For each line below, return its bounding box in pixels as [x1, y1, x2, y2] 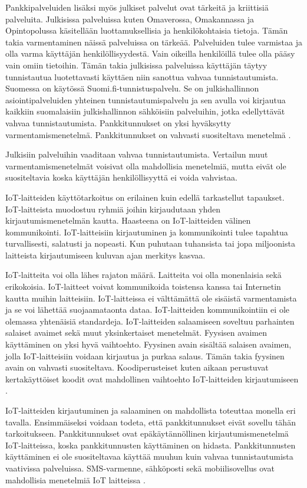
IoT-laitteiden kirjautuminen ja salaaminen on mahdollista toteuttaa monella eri [5, 404, 296, 416]
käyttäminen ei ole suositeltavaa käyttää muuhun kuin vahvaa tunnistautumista [5, 450, 293, 463]
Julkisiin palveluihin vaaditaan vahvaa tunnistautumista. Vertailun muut [5, 148, 268, 161]
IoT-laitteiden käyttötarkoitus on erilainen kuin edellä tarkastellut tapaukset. [5, 191, 285, 203]
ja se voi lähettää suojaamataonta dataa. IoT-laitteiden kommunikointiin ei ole [5, 303, 289, 316]
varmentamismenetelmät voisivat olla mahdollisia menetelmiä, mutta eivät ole [5, 159, 286, 172]
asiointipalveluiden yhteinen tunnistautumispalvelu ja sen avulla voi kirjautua [5, 93, 286, 106]
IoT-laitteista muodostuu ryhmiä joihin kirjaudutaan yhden [5, 202, 221, 215]
